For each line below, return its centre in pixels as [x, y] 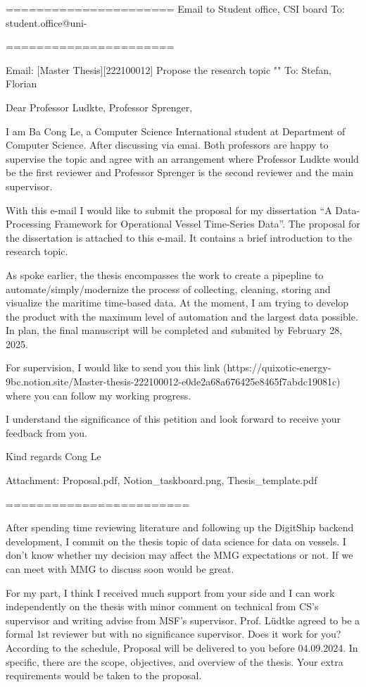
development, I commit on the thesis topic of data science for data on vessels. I [176, 541]
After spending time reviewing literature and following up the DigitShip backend [180, 527]
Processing [29, 224]
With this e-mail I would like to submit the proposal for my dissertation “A [169, 210]
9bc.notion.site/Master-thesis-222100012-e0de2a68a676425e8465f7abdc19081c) [173, 382]
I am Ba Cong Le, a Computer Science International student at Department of [176, 131]
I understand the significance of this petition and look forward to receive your [173, 419]
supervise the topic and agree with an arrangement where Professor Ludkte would [182, 158]
